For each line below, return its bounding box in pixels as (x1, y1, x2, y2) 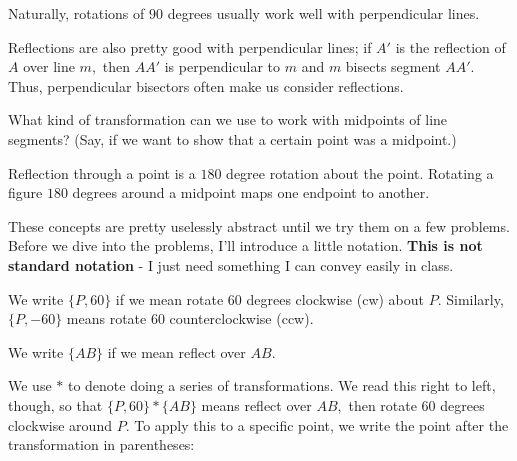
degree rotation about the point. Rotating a (226, 162, 494, 183)
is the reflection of (395, 36, 506, 57)
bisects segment (345, 56, 441, 77)
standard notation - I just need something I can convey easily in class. (8, 254, 454, 275)
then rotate (348, 394, 417, 415)
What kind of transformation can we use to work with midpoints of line (8, 109, 448, 130)
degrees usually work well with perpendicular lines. (167, 3, 480, 23)
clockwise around (8, 414, 112, 435)
